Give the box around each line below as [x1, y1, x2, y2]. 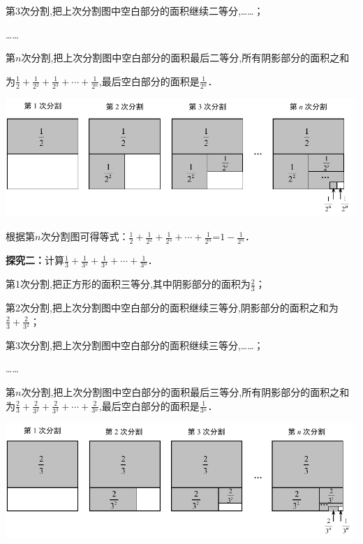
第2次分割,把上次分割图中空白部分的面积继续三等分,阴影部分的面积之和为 [6, 300, 339, 315]
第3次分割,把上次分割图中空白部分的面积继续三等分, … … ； [6, 337, 264, 352]
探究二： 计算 [6, 253, 64, 267]
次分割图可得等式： [40, 229, 129, 244]
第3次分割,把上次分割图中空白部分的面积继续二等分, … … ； [6, 3, 264, 17]
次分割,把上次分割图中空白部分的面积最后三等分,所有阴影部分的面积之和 [21, 385, 350, 399]
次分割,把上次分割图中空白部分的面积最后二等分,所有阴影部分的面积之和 [21, 50, 350, 65]
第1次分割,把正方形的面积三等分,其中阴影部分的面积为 [6, 277, 251, 291]
